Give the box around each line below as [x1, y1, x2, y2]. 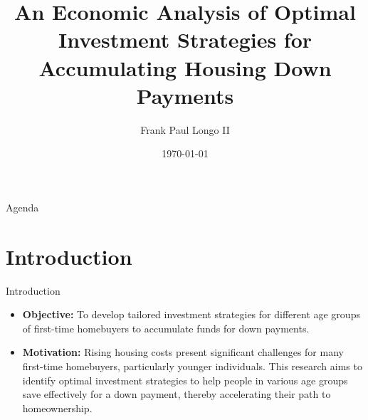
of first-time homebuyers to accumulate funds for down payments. [22, 320, 310, 335]
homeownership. [22, 400, 93, 415]
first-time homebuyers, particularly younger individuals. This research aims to [22, 358, 362, 373]
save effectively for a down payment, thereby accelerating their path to [22, 387, 331, 401]
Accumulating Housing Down [38, 53, 332, 82]
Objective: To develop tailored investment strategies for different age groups [22, 307, 360, 322]
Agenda [6, 199, 39, 214]
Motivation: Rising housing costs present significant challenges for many [22, 345, 344, 359]
